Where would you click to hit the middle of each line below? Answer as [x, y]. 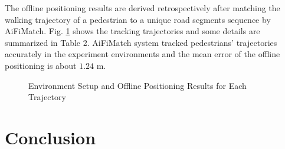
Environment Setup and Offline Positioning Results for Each [137, 85]
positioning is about [41, 65]
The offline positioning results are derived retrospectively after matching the [142, 8]
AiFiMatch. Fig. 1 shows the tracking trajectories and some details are [132, 31]
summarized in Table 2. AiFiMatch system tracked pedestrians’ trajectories [141, 42]
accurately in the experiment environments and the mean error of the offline [142, 54]
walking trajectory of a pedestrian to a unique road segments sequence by [138, 19]
